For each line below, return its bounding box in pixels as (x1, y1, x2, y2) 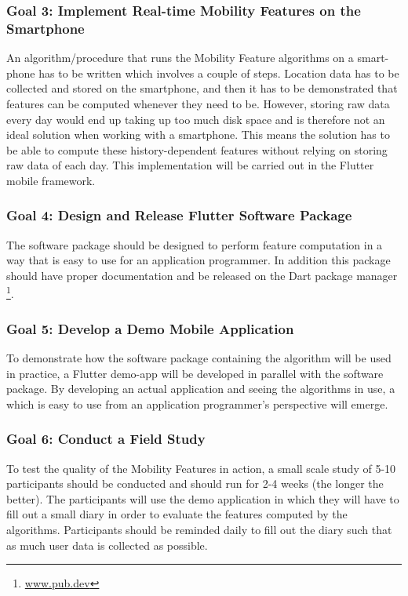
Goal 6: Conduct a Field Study (6, 429, 206, 449)
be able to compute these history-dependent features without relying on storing (6, 141, 388, 158)
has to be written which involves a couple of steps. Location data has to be (38, 64, 399, 81)
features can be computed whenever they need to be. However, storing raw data (6, 95, 390, 111)
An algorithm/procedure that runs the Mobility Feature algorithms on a (6, 49, 354, 66)
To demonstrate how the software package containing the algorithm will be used (6, 349, 392, 365)
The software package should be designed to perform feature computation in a (6, 236, 383, 253)
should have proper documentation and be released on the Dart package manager (6, 267, 398, 283)
